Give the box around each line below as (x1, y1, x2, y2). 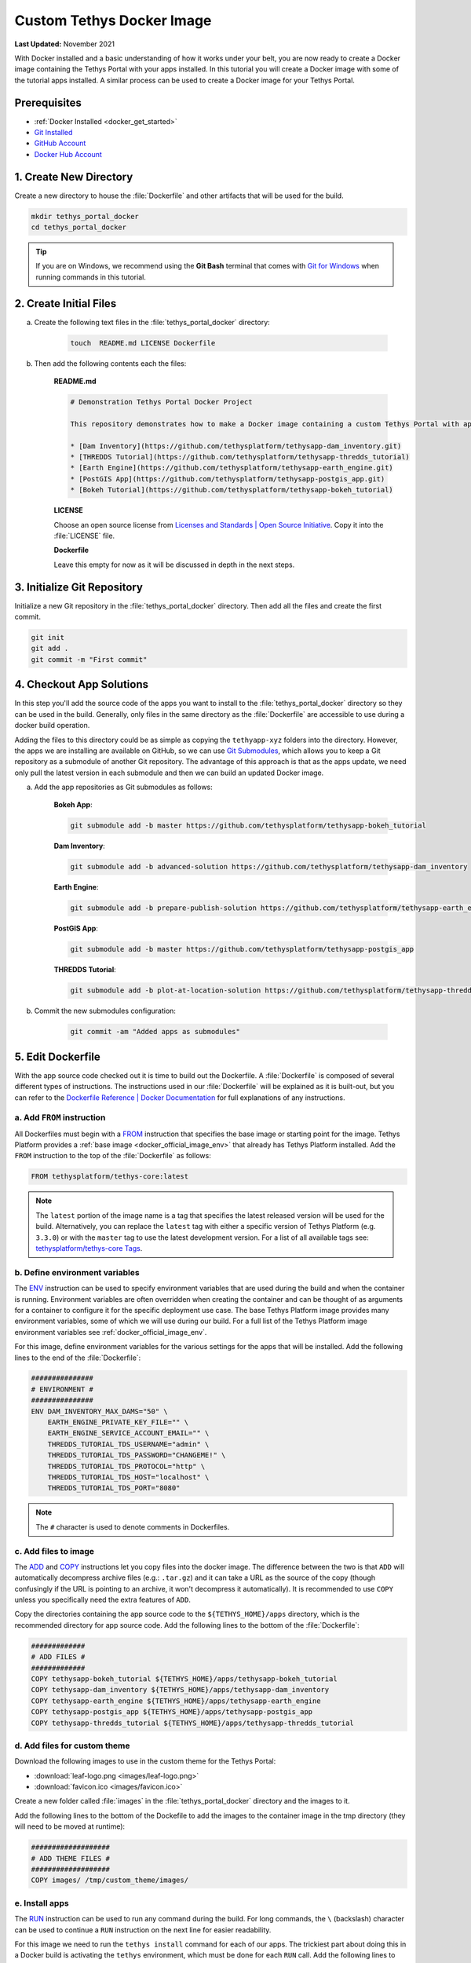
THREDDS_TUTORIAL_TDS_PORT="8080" (47, 1484, 181, 1493)
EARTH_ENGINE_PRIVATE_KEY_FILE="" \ (47, 1418, 188, 1427)
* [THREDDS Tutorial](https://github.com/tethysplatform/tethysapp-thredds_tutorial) (70, 452, 410, 462)
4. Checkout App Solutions (14, 678, 149, 691)
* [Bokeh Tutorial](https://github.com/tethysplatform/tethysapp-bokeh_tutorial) (70, 485, 394, 495)
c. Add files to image (14, 1545, 94, 1556)
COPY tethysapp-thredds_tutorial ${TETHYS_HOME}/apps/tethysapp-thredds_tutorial (31, 1718, 355, 1727)
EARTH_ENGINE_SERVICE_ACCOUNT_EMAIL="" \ (47, 1429, 210, 1438)
